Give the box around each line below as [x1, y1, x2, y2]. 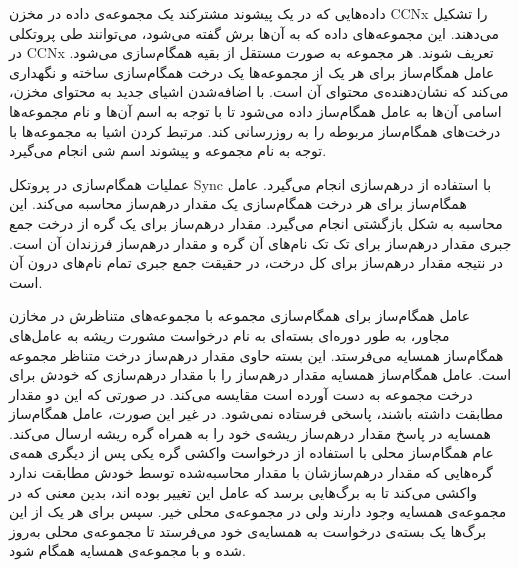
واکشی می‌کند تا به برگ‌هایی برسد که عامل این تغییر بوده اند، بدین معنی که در [9, 481, 478, 502]
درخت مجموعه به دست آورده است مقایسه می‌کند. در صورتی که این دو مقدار [9, 383, 473, 404]
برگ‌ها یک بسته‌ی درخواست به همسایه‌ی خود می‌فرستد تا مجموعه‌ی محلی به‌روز [9, 520, 487, 541]
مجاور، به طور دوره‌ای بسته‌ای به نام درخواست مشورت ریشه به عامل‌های [9, 324, 450, 345]
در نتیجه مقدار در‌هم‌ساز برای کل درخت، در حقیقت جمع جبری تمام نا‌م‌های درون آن [9, 252, 503, 273]
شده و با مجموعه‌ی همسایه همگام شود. [9, 540, 246, 561]
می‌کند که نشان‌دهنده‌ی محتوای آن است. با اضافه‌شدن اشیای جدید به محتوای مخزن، [9, 81, 509, 102]
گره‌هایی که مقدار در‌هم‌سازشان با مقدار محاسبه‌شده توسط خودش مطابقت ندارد [9, 462, 493, 483]
